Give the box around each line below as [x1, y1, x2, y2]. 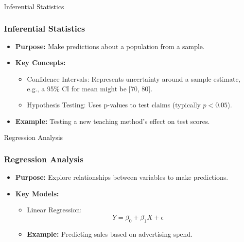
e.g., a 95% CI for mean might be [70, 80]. [27, 83, 153, 93]
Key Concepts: [15, 57, 66, 68]
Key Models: [15, 188, 59, 198]
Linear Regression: [27, 205, 82, 215]
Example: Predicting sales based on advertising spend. [27, 228, 193, 239]
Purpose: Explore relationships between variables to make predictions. [15, 172, 228, 182]
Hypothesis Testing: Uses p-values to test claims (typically [27, 100, 201, 110]
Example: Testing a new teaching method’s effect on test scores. [15, 116, 210, 126]
